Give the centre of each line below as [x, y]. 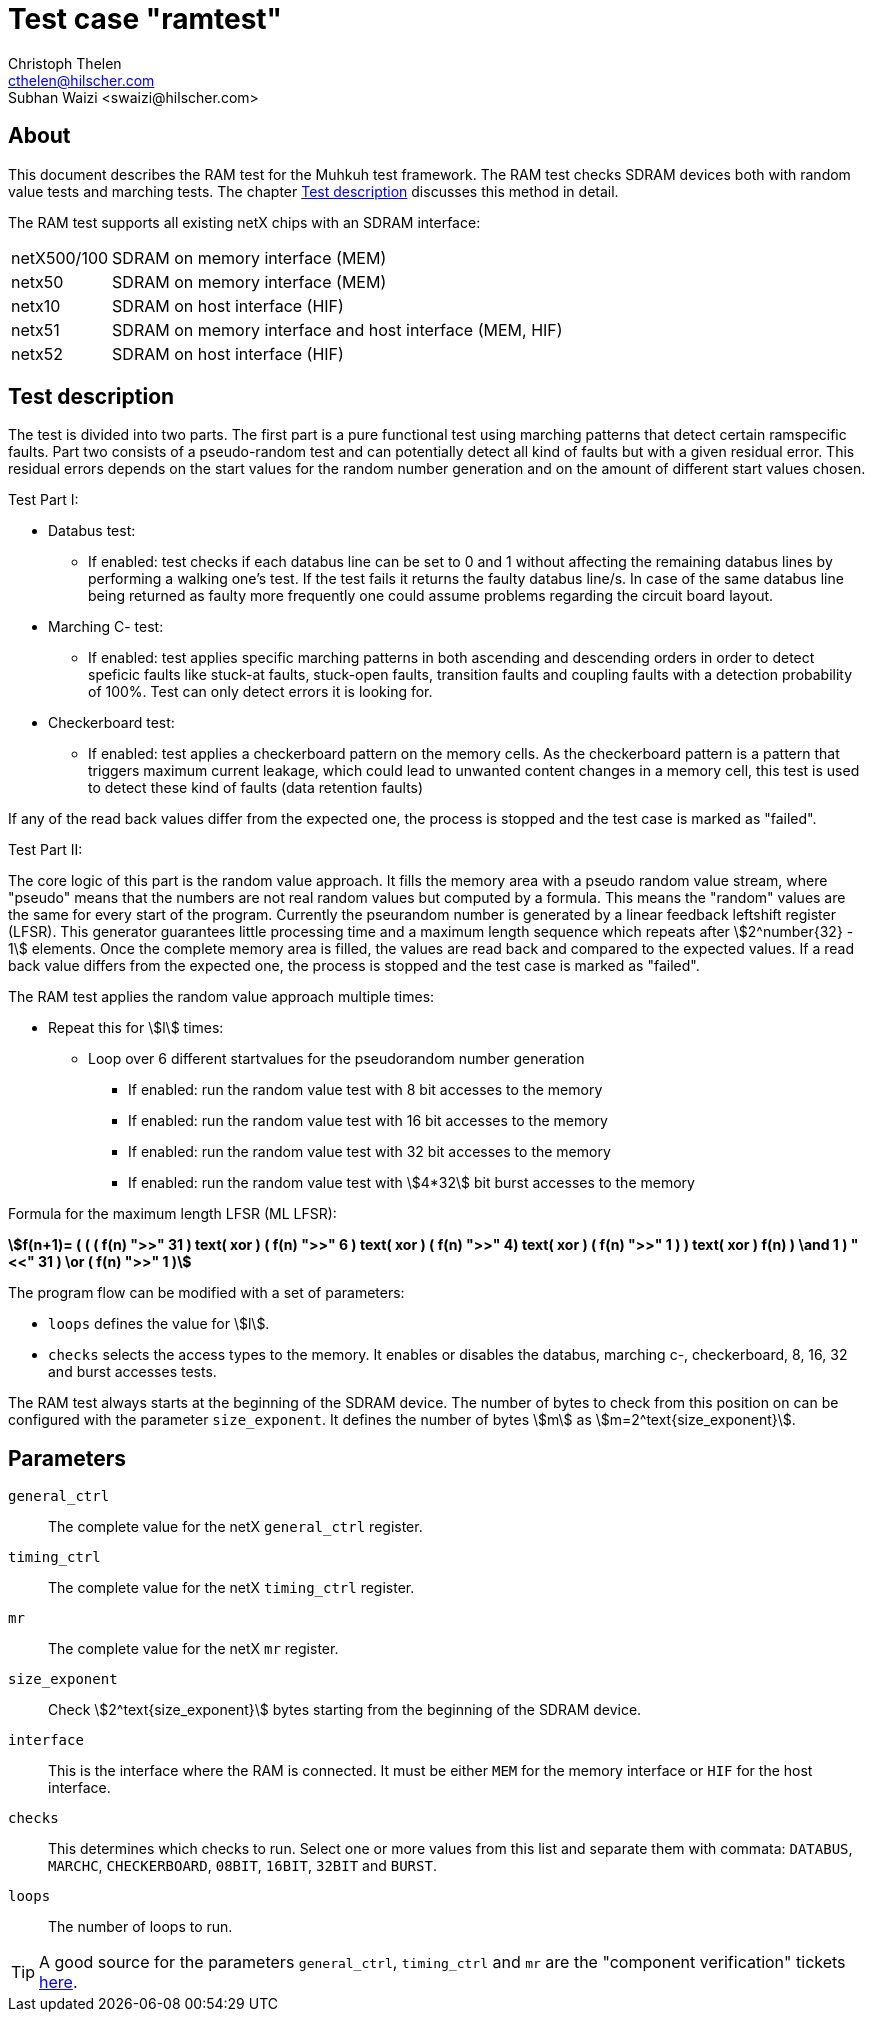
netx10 [36, 305]
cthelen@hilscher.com [81, 80]
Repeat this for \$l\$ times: [136, 1028]
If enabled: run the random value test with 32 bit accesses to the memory [369, 1152]
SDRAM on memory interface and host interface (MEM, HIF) [337, 329]
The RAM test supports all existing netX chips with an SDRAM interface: [244, 222]
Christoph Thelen [65, 63]
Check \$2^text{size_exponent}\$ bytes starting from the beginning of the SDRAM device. [345, 1710]
